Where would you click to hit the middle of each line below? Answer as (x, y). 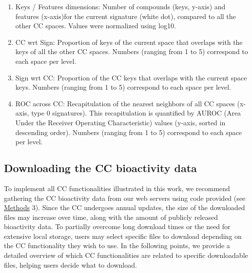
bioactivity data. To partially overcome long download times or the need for (117, 226)
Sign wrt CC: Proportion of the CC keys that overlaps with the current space (131, 77)
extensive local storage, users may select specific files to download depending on (123, 236)
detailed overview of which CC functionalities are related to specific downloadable (126, 255)
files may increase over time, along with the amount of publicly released (111, 217)
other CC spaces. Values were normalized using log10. (96, 26)
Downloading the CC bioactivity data (100, 168)
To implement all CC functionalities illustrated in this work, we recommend (117, 188)
